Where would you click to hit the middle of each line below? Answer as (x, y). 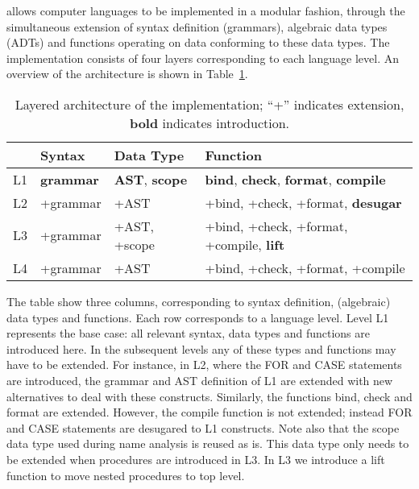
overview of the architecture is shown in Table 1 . (127, 74)
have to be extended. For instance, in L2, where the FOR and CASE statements (204, 365)
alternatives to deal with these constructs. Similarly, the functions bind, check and (209, 396)
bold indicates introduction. (209, 122)
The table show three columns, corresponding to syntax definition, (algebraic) (199, 301)
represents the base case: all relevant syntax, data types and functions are (188, 333)
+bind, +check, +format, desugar (303, 202)
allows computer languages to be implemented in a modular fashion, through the (206, 10)
